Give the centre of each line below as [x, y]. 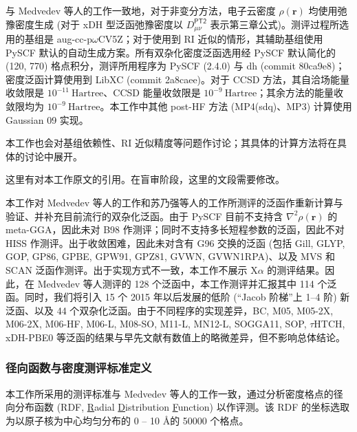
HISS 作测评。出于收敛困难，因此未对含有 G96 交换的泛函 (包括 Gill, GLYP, [175, 242]
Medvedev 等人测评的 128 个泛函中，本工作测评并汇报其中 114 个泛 [187, 283]
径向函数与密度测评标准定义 [79, 368]
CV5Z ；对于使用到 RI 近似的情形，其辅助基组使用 [210, 39]
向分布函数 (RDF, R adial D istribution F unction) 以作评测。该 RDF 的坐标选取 [178, 407]
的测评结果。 [296, 269]
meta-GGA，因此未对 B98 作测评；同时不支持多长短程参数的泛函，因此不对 [175, 229]
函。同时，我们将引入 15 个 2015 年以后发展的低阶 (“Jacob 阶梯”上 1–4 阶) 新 [178, 297]
